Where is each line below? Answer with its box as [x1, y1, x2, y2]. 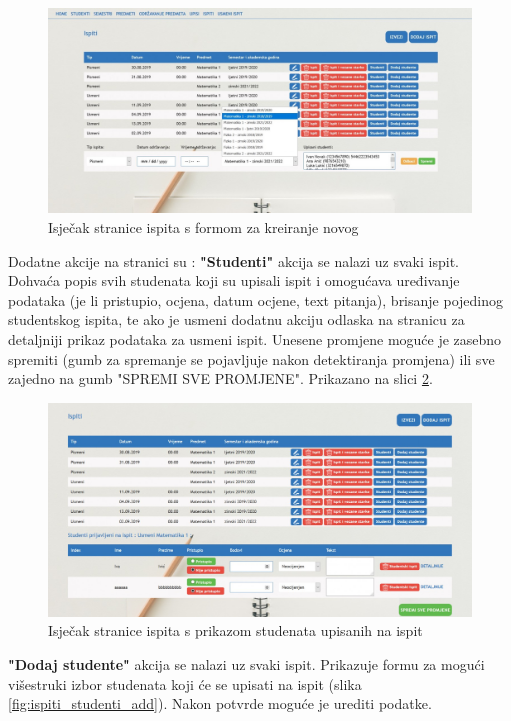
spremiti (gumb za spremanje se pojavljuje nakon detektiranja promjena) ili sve [8, 348, 495, 369]
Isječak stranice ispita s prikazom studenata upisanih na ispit [48, 620, 423, 641]
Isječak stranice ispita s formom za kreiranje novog [48, 216, 359, 237]
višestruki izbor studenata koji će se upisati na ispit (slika [8, 673, 362, 694]
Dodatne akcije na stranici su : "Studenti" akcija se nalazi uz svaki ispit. [8, 250, 459, 271]
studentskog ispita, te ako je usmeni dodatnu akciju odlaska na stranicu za [8, 309, 465, 330]
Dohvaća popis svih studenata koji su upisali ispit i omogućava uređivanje [8, 270, 460, 291]
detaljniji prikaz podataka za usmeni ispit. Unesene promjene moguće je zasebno [8, 328, 502, 349]
